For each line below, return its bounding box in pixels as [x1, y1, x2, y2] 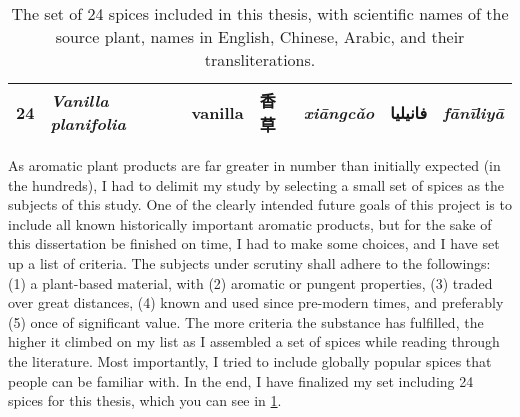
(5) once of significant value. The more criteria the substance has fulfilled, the [8, 311, 484, 332]
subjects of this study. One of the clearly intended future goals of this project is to [8, 194, 512, 215]
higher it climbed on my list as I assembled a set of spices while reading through [8, 331, 500, 352]
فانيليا [390, 100, 428, 124]
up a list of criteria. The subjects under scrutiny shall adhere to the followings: [8, 252, 491, 273]
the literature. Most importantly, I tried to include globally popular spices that [8, 350, 492, 371]
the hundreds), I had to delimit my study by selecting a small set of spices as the [8, 174, 505, 195]
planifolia [50, 112, 126, 135]
